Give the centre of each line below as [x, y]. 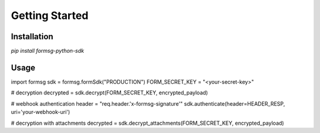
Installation [32, 37]
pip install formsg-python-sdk [47, 51]
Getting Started [50, 15]
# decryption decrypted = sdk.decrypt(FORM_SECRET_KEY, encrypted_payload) [110, 93]
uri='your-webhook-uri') [41, 112]
